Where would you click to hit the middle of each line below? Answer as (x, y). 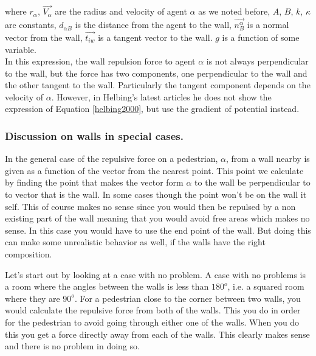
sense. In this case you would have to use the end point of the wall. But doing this (158, 230)
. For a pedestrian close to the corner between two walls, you (187, 298)
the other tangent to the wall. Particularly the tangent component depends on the (158, 85)
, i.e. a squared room (266, 286)
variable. (21, 49)
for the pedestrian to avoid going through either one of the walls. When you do (152, 322)
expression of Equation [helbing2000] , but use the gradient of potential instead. (152, 109)
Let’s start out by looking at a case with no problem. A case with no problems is (156, 274)
